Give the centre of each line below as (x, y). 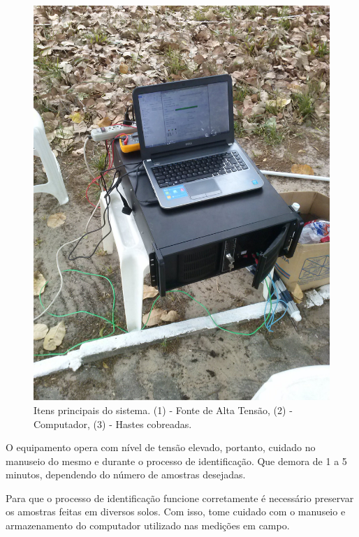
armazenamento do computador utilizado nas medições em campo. (148, 525)
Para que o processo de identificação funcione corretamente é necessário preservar (180, 498)
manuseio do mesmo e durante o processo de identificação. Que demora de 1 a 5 (176, 461)
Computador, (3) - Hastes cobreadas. (113, 424)
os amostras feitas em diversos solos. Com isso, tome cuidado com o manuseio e (176, 512)
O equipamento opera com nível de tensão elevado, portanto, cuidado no (161, 447)
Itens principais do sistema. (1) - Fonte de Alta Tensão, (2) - (163, 410)
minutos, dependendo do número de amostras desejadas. (126, 475)
